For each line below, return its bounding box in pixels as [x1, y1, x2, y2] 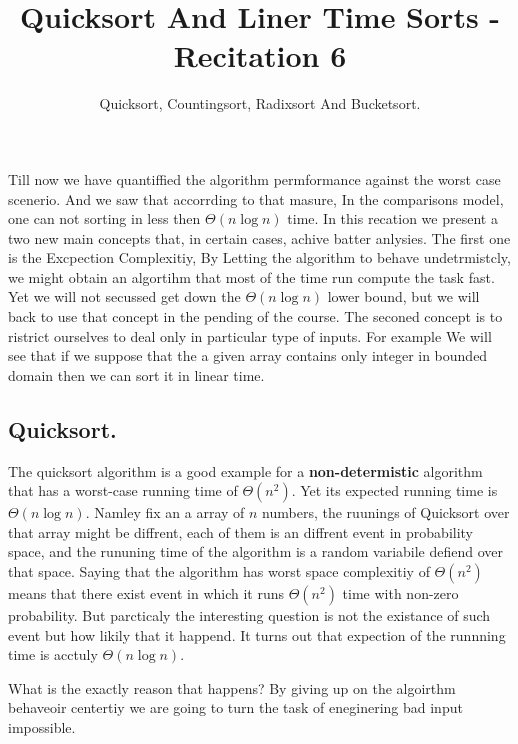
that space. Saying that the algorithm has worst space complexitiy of [8, 561, 430, 582]
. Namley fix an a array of [85, 502, 245, 523]
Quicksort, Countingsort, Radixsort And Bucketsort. [99, 93, 421, 114]
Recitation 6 [173, 35, 347, 76]
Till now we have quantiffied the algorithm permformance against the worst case [8, 168, 501, 189]
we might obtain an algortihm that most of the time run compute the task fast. [8, 266, 495, 287]
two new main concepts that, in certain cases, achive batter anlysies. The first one [8, 227, 511, 248]
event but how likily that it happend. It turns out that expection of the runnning [8, 624, 506, 645]
